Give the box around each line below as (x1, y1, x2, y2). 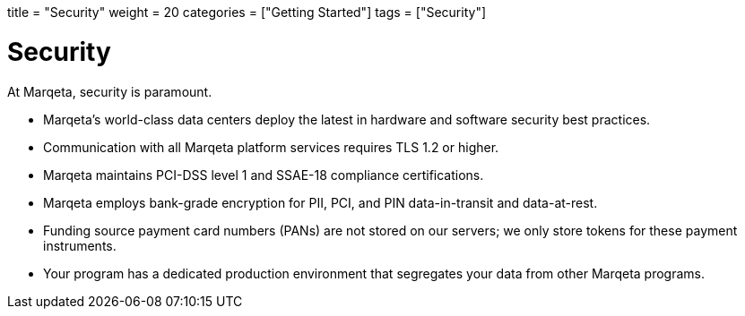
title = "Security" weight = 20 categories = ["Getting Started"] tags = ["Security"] (7, 4, 487, 20)
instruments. (43, 237, 117, 253)
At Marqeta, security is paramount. (7, 83, 212, 99)
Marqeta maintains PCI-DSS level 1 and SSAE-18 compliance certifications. (43, 167, 484, 183)
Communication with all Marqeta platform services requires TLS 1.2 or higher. (43, 139, 499, 155)
